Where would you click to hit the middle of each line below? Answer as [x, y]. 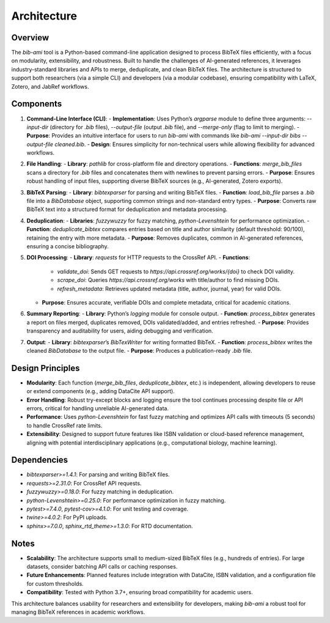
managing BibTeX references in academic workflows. [78, 612]
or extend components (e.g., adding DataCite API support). [101, 391]
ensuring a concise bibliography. [68, 246]
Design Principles [46, 368]
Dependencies [40, 460]
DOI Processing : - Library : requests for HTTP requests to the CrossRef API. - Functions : [138, 257]
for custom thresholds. [55, 583]
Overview [30, 38]
